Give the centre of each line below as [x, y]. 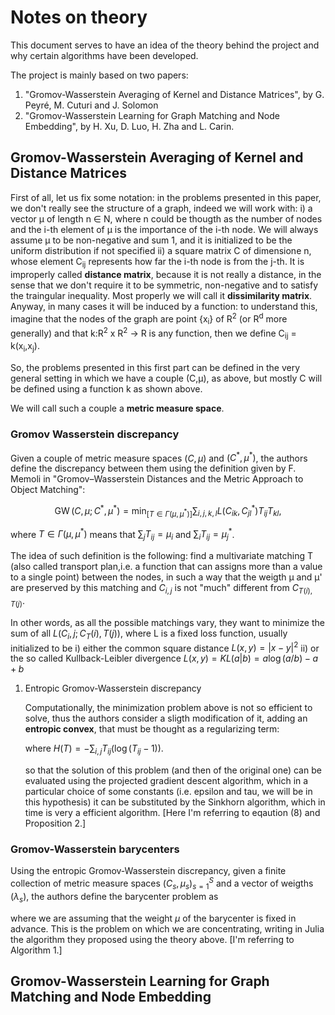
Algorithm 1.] [36, 950]
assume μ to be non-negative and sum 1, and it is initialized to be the [151, 240]
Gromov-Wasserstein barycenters [95, 849]
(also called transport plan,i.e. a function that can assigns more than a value [166, 567]
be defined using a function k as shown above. [106, 389]
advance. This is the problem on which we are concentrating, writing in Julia [167, 928]
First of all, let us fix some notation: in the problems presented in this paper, [166, 197]
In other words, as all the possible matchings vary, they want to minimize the [167, 622]
